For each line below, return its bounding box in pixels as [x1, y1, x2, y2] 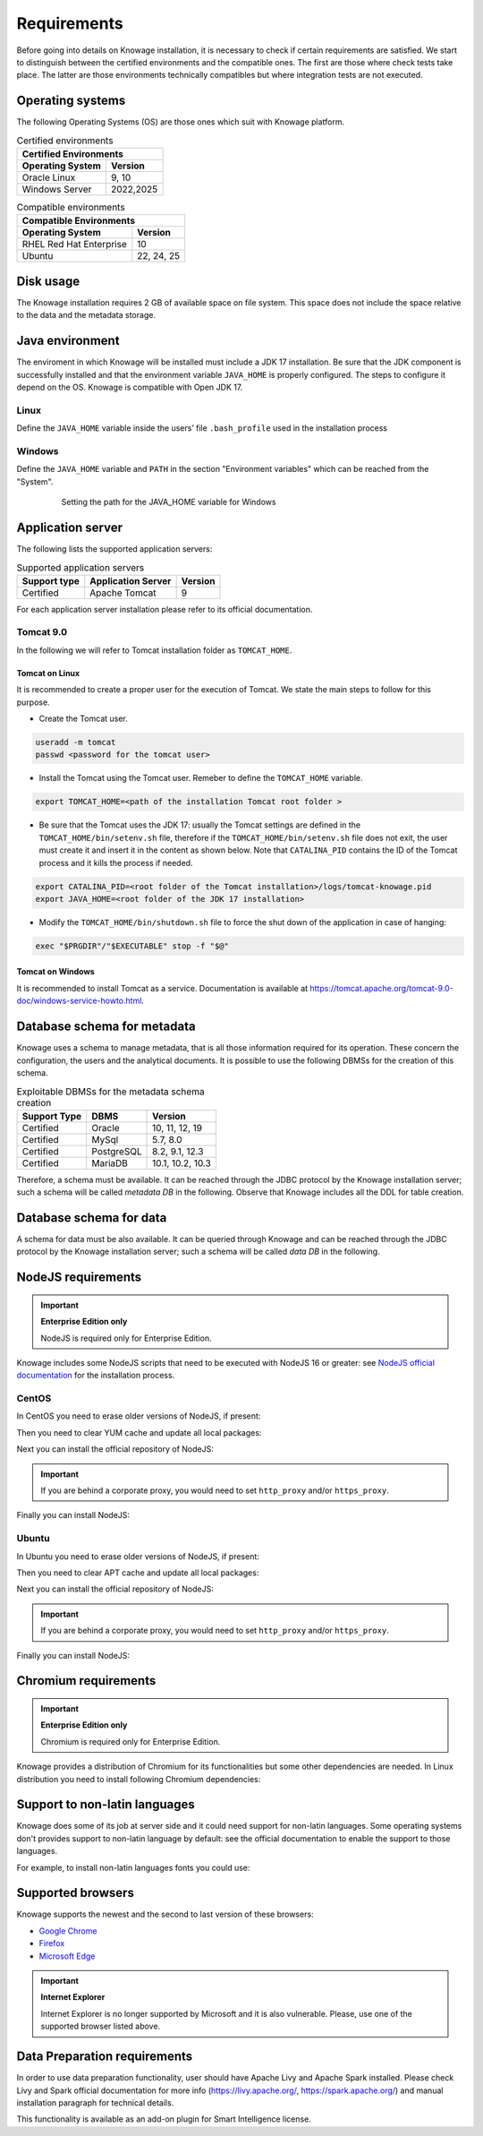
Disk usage [16, 273, 80, 288]
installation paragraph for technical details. [16, 2097, 174, 2108]
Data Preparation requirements [16, 2049, 193, 2064]
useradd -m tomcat [35, 737, 116, 747]
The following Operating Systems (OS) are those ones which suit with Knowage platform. [16, 116, 345, 127]
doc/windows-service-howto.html [16, 995, 142, 1007]
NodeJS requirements [16, 1270, 142, 1285]
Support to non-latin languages [16, 1797, 196, 1813]
